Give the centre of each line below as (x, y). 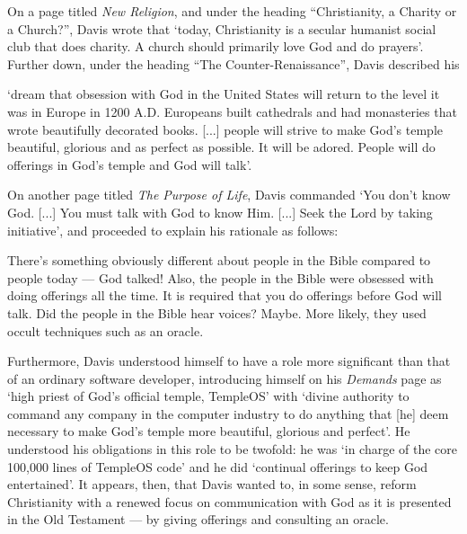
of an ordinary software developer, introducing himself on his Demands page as (225, 378)
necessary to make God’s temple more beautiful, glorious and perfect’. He (209, 431)
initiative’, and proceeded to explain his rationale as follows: (173, 230)
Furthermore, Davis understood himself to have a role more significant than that (229, 361)
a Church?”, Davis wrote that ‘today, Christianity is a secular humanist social (222, 28)
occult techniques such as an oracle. (106, 330)
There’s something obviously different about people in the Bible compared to (219, 260)
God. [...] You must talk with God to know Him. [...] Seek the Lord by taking (220, 212)
